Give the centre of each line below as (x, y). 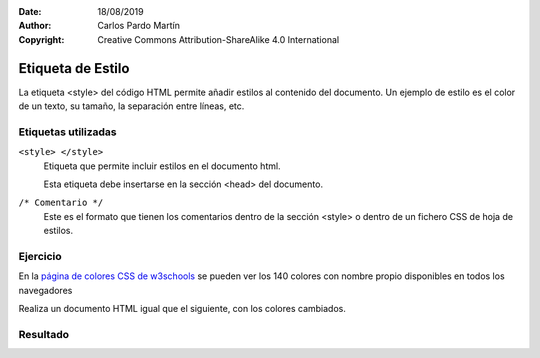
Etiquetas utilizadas (67, 132)
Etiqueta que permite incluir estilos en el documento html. (162, 166)
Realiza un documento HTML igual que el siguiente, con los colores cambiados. (182, 309)
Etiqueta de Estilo (74, 68)
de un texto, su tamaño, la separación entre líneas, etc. (131, 106)
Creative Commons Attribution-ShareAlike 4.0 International (218, 39)
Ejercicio (40, 256)
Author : (35, 26)
